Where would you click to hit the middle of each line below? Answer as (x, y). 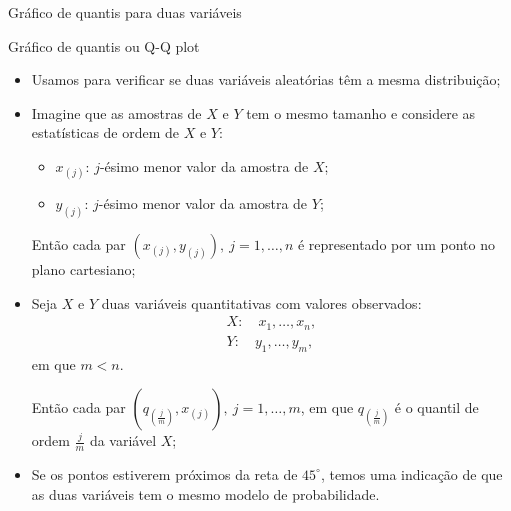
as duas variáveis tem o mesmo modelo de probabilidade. (205, 493)
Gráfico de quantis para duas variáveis (125, 12)
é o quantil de (436, 407)
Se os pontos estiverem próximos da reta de (164, 473)
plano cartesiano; (83, 269)
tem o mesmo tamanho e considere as (361, 112)
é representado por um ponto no (396, 244)
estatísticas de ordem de (105, 132)
